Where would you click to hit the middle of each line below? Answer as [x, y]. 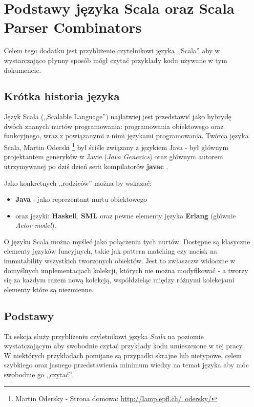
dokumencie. [22, 70]
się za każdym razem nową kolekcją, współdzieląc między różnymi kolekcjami [119, 280]
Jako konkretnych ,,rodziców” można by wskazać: [78, 182]
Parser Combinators [73, 27]
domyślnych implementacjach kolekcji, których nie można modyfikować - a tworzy [126, 270]
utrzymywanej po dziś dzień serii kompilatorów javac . [86, 166]
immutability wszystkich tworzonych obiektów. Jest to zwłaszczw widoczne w [120, 261]
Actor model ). [36, 225]
